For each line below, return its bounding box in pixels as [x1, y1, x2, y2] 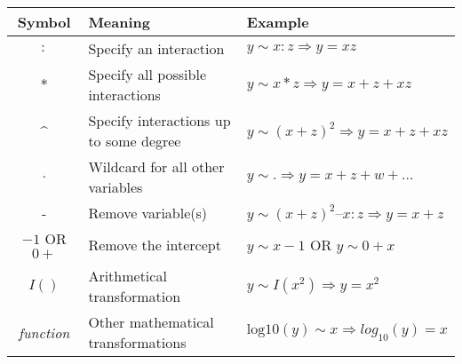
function [19, 321, 70, 343]
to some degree [88, 131, 181, 151]
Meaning [88, 12, 150, 32]
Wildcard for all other [88, 156, 225, 177]
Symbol [17, 12, 71, 32]
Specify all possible [88, 64, 207, 84]
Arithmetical [88, 265, 167, 286]
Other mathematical [88, 312, 214, 332]
